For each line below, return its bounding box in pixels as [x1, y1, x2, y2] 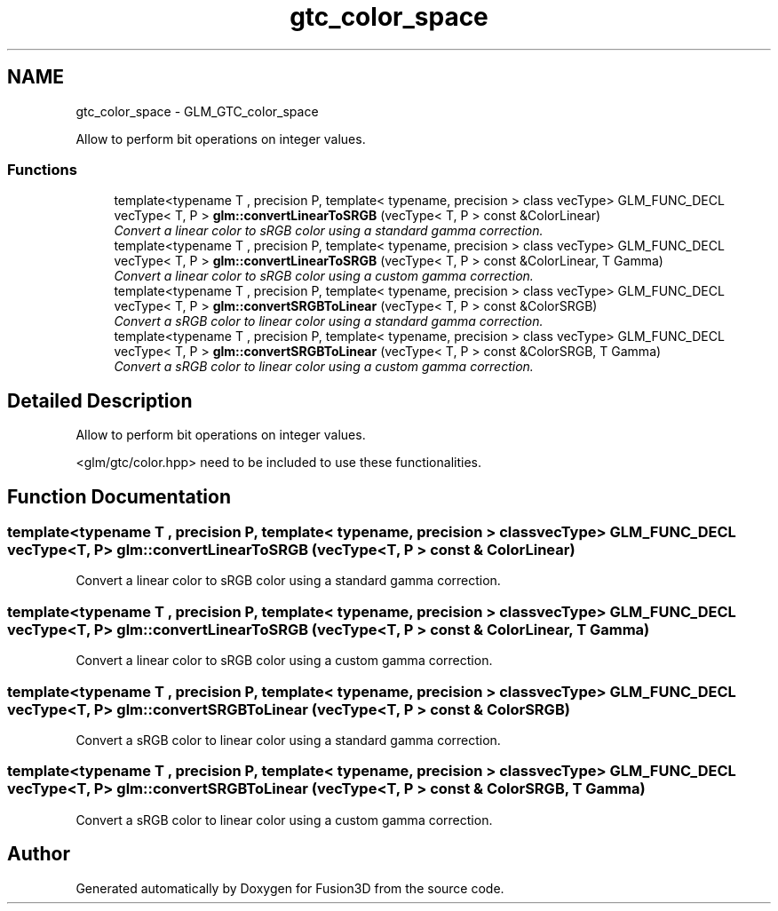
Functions [7, 160, 77, 178]
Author [7, 843, 70, 866]
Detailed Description [7, 389, 193, 412]
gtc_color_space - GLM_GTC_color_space [75, 103, 319, 119]
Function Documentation [7, 485, 231, 508]
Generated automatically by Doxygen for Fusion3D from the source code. [75, 880, 504, 896]
